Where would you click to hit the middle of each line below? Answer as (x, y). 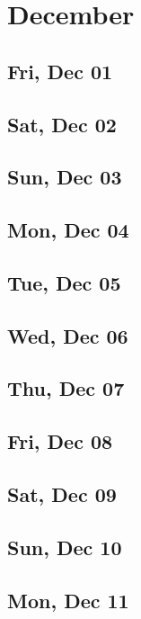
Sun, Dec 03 (65, 177)
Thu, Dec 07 (66, 388)
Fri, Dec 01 (60, 71)
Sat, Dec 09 (62, 494)
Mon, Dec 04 (68, 230)
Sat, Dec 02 (62, 124)
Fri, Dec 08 (60, 441)
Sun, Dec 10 (65, 547)
